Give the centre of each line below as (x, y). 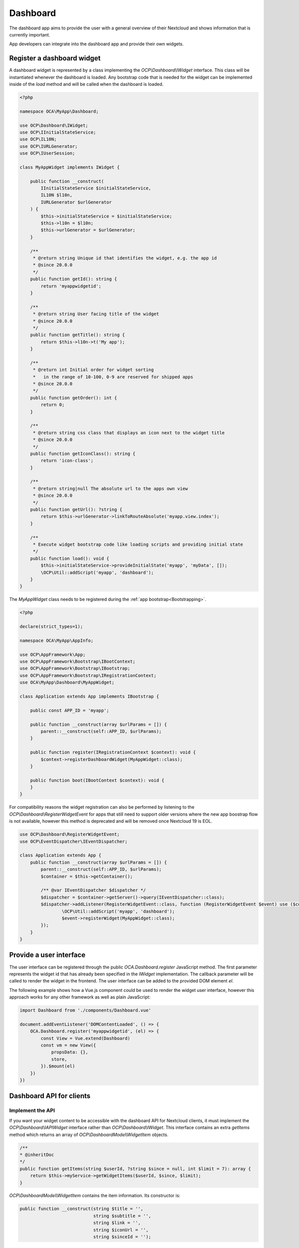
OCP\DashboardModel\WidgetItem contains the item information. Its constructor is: (95, 1196)
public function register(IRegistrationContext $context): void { (113, 752)
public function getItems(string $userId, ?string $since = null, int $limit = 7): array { (135, 1169)
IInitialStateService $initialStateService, (96, 188)
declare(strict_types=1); (51, 627)
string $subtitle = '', (122, 1216)
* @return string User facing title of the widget (96, 314)
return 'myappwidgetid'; (71, 286)
